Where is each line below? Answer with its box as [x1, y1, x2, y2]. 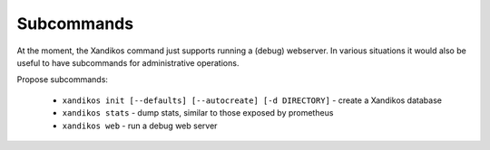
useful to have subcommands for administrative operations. [16, 57, 240, 68]
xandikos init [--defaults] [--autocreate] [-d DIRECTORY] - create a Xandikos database [62, 95, 442, 106]
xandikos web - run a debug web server [62, 120, 218, 131]
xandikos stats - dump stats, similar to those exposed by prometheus [62, 108, 334, 118]
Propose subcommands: [16, 74, 109, 85]
